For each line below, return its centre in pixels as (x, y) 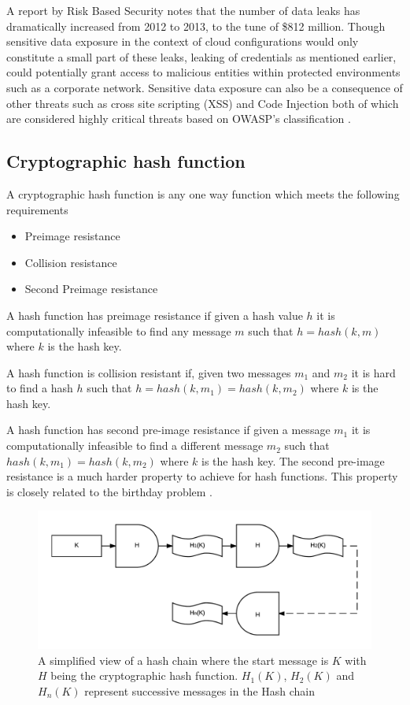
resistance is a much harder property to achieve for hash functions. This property (202, 476)
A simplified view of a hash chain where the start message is (183, 660)
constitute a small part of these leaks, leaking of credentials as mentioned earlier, (201, 56)
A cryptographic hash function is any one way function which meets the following (203, 193)
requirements (37, 209)
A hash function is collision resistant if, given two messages (149, 372)
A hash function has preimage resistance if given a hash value (155, 315)
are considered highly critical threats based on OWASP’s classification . (179, 119)
